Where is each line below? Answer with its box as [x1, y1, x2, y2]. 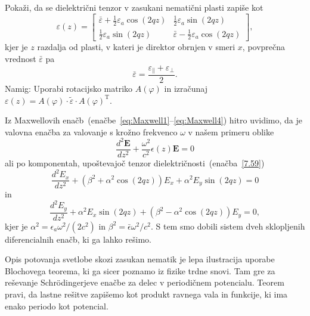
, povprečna [242, 41, 286, 53]
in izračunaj [164, 82, 207, 95]
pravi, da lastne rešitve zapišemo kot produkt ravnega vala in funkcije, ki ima [5, 288, 288, 300]
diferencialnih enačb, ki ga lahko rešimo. [5, 233, 151, 245]
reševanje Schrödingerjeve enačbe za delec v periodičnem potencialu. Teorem [5, 276, 284, 289]
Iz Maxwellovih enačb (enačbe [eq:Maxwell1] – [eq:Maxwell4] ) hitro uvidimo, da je [5, 114, 303, 126]
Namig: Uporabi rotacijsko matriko [5, 82, 133, 95]
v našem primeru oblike [188, 125, 274, 138]
